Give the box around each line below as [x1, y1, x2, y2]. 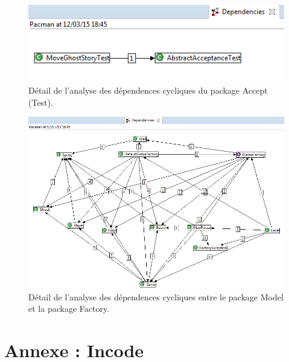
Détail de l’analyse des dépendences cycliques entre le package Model [28, 290, 284, 303]
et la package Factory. [28, 302, 110, 315]
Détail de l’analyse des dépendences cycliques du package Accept [28, 84, 268, 97]
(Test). [28, 95, 53, 108]
